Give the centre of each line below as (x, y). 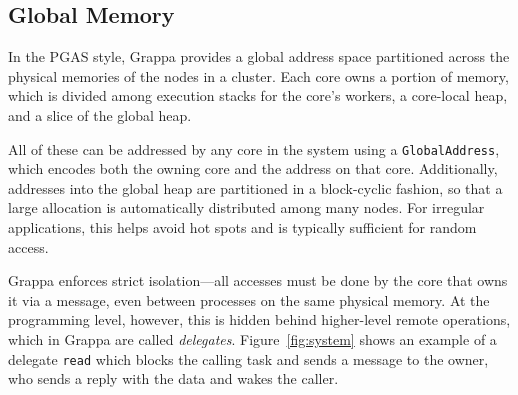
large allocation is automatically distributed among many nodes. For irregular (246, 207)
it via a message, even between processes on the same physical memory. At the (249, 299)
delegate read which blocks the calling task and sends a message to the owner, (248, 358)
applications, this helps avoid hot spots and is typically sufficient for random (242, 227)
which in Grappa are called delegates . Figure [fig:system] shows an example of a (252, 338)
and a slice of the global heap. (100, 114)
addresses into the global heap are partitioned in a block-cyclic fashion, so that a (255, 187)
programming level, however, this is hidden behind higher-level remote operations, (259, 319)
